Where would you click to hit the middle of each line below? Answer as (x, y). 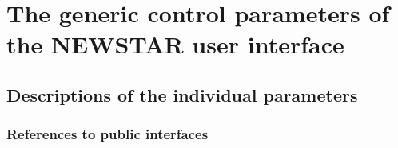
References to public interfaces (107, 134)
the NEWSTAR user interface (175, 44)
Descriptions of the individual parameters (182, 94)
